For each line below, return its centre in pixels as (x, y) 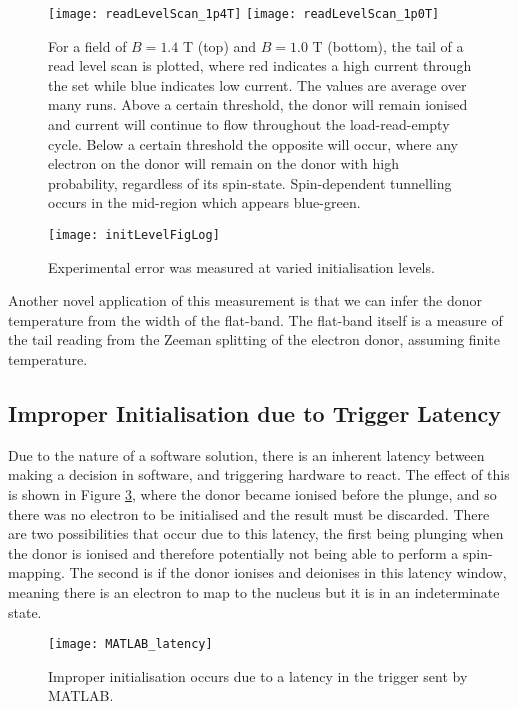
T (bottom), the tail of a (388, 45)
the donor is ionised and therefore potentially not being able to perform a (233, 552)
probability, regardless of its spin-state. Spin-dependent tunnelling (250, 182)
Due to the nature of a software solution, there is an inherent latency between (246, 454)
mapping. (36, 572)
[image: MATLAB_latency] (130, 644)
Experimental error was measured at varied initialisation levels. (241, 266)
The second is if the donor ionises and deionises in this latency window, (288, 572)
